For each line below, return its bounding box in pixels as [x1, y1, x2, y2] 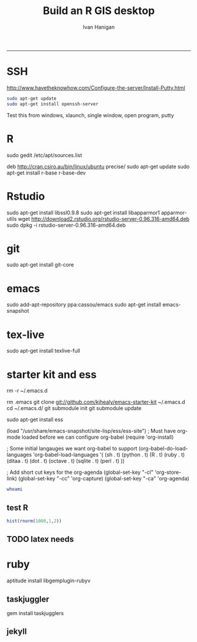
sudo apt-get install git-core [6, 261, 74, 268]
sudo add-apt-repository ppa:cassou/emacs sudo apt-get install [6, 301, 161, 308]
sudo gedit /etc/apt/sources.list [6, 151, 82, 159]
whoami [6, 486, 23, 493]
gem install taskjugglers [6, 609, 64, 616]
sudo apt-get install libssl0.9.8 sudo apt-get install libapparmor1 [6, 209, 160, 216]
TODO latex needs [6, 534, 74, 544]
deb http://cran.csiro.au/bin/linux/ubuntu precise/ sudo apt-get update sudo [6, 163, 190, 170]
